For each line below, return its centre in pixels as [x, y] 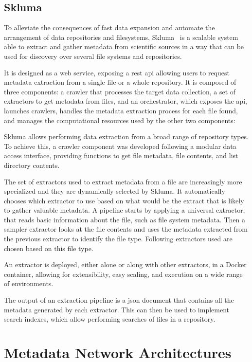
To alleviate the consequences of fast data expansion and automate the [109, 27]
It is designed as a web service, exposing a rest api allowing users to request [117, 72]
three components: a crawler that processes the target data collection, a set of [120, 91]
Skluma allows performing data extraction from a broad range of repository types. [126, 136]
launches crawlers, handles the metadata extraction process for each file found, [121, 110]
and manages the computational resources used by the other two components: [120, 120]
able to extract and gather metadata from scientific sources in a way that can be [124, 46]
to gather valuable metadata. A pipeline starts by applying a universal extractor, [125, 210]
